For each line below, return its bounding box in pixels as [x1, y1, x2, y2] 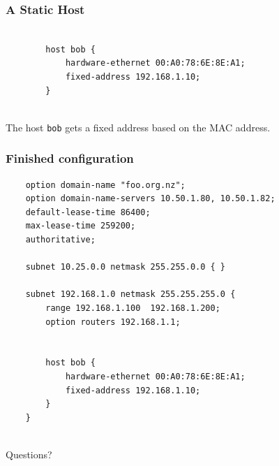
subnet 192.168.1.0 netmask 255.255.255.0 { [25, 289, 236, 300]
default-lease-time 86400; [25, 207, 151, 217]
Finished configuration [6, 150, 134, 167]
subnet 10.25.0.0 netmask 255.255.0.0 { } [25, 262, 225, 272]
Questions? [6, 446, 52, 461]
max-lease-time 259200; [25, 221, 136, 231]
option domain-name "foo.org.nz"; [25, 180, 186, 190]
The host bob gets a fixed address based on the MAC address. [6, 119, 271, 134]
